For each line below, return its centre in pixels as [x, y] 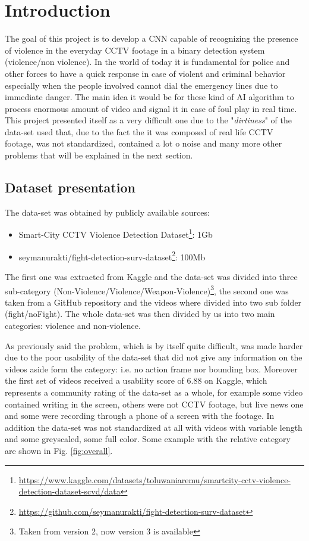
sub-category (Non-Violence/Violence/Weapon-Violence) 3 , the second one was [147, 290]
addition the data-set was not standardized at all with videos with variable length [154, 427]
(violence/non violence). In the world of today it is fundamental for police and [147, 62]
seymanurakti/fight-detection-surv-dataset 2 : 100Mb [112, 256]
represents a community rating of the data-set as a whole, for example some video [154, 392]
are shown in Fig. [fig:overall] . [59, 450]
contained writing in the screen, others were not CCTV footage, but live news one [154, 404]
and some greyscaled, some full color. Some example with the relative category [148, 439]
